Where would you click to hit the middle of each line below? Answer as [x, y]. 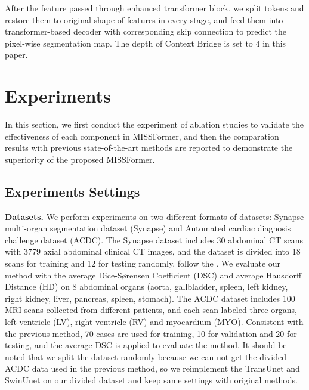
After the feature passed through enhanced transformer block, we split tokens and [154, 8]
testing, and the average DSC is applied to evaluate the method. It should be [146, 345]
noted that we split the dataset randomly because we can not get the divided [146, 356]
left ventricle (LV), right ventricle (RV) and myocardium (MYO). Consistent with [154, 322]
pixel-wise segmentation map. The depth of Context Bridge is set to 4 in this [146, 43]
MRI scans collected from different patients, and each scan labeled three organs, [151, 310]
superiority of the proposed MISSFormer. [80, 159]
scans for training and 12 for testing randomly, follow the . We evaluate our [143, 263]
